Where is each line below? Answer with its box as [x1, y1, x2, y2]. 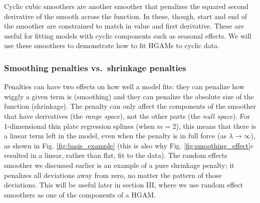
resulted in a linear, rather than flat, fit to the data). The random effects [4, 150, 227, 160]
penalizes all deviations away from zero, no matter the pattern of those [4, 169, 222, 180]
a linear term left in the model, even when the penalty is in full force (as [4, 130, 226, 141]
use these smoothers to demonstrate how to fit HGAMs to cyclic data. [4, 40, 219, 51]
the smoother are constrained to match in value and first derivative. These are [4, 21, 244, 31]
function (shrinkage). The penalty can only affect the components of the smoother [4, 101, 256, 111]
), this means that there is [176, 120, 256, 131]
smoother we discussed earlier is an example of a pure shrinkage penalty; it [4, 159, 234, 170]
